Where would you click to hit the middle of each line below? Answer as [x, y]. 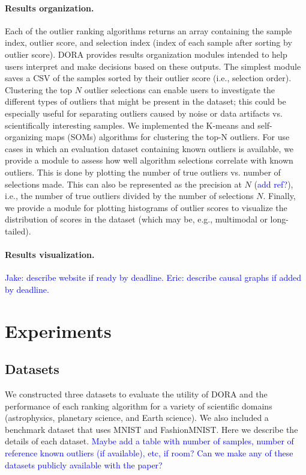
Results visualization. [50, 255]
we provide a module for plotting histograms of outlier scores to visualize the [146, 207]
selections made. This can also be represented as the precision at [123, 184]
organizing [24, 137]
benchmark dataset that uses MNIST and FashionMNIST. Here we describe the [151, 429]
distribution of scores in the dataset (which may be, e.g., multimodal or [136, 219]
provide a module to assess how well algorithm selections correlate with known [149, 160]
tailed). [18, 231]
